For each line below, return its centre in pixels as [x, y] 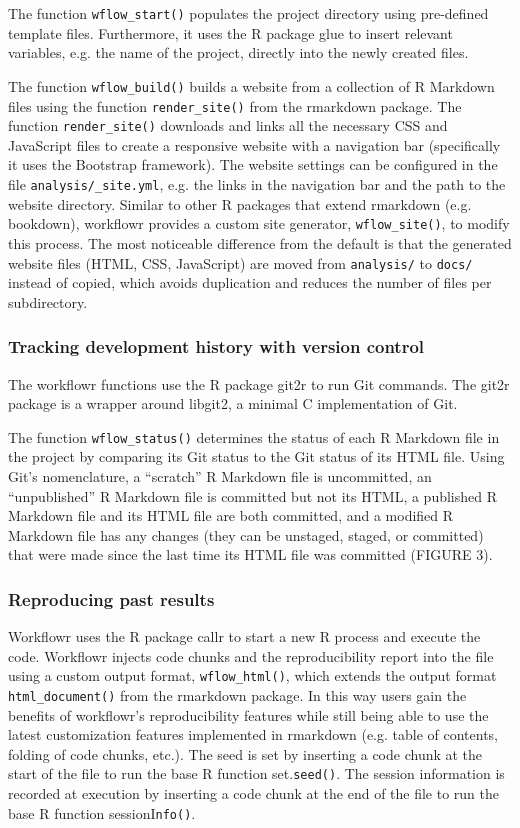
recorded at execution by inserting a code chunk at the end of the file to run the [254, 793]
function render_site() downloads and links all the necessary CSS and [228, 125]
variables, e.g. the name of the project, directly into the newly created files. [238, 52]
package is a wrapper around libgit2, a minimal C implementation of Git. [233, 403]
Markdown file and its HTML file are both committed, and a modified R [231, 515]
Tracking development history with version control [216, 346]
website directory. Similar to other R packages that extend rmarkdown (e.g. [240, 203]
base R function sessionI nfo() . [102, 812]
